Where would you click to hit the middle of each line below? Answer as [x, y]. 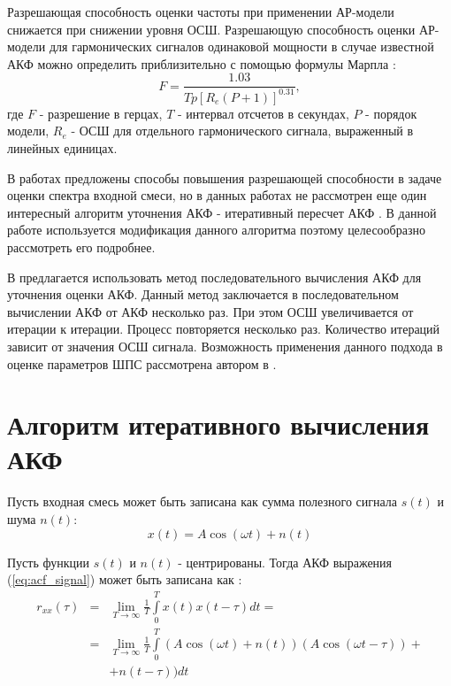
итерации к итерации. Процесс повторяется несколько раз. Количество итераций [224, 329]
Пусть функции [48, 562]
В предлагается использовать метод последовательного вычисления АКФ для [214, 277]
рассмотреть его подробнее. [81, 247]
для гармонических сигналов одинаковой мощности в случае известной [241, 46]
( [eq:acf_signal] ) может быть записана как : [125, 579]
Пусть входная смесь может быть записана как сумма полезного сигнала [203, 501]
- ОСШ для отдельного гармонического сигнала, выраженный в [242, 131]
